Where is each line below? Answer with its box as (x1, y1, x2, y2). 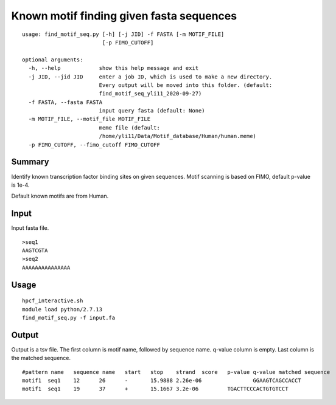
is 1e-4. (11, 181, 30, 189)
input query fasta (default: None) (99, 107, 205, 114)
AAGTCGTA (22, 247, 48, 254)
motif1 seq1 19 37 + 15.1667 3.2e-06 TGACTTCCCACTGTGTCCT (22, 386, 289, 392)
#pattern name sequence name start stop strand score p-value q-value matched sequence (22, 369, 331, 375)
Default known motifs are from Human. (11, 192, 109, 200)
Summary (11, 157, 49, 167)
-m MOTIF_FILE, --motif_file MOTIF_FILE (28, 116, 151, 123)
